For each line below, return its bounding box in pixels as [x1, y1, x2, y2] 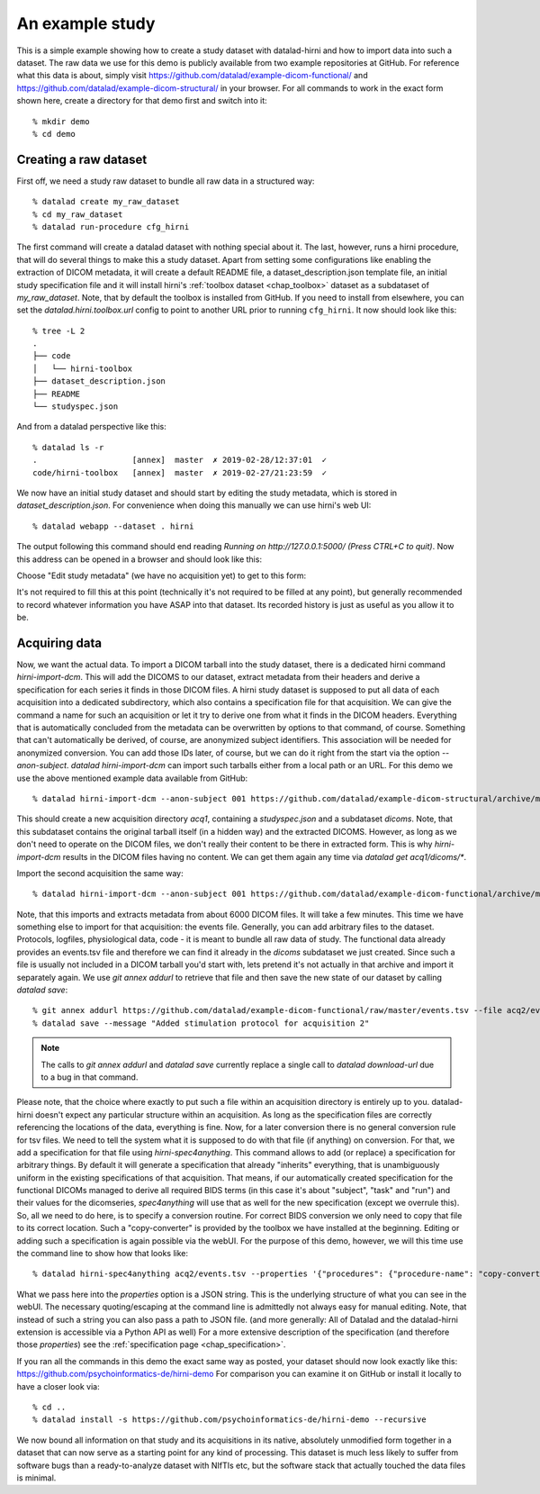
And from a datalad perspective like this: [16, 421, 166, 432]
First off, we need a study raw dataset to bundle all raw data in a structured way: [16, 176, 315, 186]
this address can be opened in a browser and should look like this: [16, 554, 263, 565]
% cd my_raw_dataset [32, 209, 123, 220]
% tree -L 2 [32, 325, 85, 336]
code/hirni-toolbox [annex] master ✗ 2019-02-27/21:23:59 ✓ [32, 467, 328, 477]
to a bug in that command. [40, 1072, 139, 1082]
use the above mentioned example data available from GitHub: [16, 773, 248, 783]
